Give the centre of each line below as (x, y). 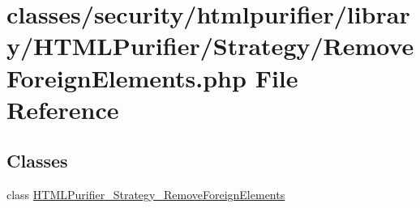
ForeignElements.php (126, 77)
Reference (63, 109)
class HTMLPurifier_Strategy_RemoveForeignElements (146, 195)
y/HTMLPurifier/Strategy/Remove (210, 46)
